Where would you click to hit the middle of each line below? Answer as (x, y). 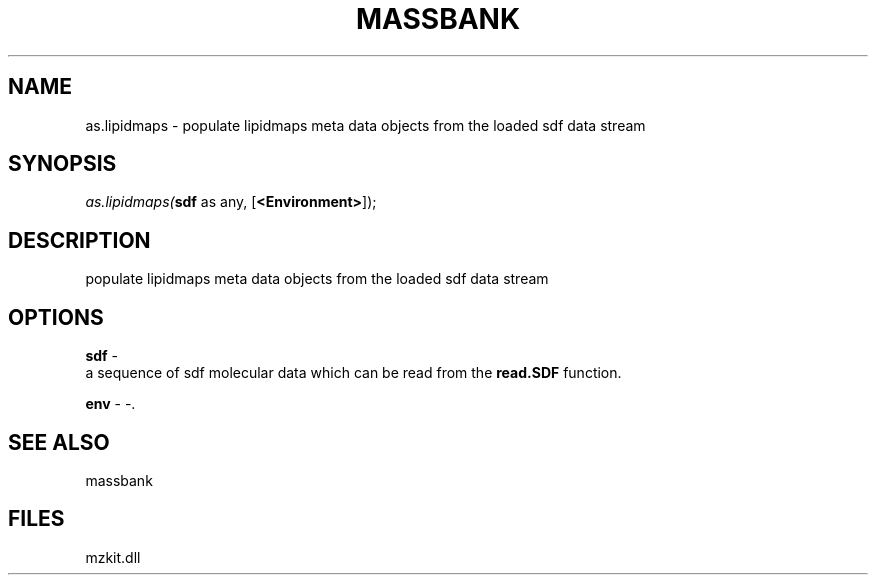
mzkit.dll (113, 557)
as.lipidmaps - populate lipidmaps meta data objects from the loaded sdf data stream (365, 125)
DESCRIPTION (79, 240)
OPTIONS (56, 317)
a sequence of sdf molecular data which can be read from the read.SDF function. (353, 373)
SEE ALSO (59, 442)
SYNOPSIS (62, 164)
